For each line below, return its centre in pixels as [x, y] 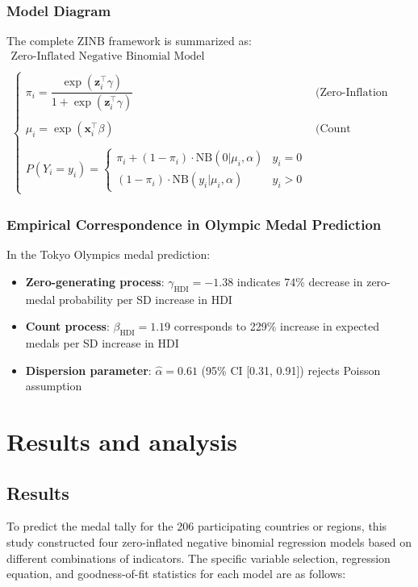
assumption [54, 386]
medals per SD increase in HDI [102, 343]
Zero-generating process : [95, 281]
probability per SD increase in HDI [146, 299]
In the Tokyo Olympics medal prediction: [109, 254]
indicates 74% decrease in [300, 281]
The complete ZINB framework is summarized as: [129, 41]
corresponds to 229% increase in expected [277, 326]
